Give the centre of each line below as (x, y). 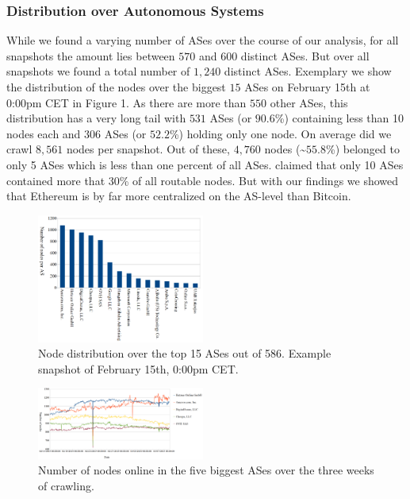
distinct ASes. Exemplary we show (308, 71)
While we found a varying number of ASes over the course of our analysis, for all (203, 40)
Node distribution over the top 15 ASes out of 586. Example (185, 353)
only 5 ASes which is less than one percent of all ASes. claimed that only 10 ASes (205, 164)
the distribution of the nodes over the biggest (116, 87)
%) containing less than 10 (339, 118)
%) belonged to (363, 149)
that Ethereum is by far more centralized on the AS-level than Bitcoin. (179, 196)
